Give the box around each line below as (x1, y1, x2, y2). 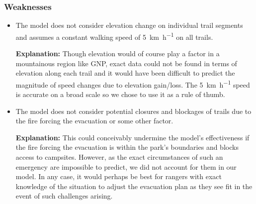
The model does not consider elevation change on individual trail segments (15, 20, 243, 30)
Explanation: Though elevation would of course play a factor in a (15, 48, 220, 59)
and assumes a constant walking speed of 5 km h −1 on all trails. (15, 30, 213, 42)
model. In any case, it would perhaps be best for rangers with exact (15, 171, 222, 182)
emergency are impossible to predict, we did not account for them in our (15, 161, 237, 172)
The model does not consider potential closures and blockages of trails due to (15, 105, 252, 116)
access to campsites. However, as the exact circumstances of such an (15, 152, 223, 162)
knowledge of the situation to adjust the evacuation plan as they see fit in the (15, 181, 253, 191)
